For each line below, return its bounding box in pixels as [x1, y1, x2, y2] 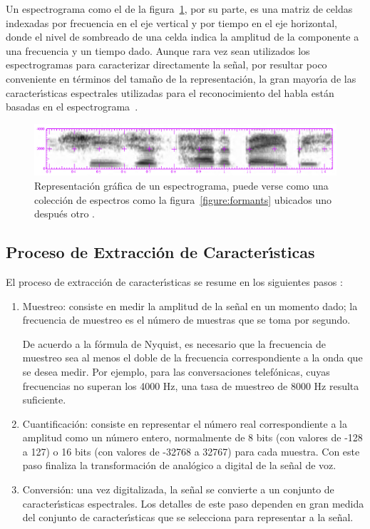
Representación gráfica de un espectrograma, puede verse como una [34, 178, 329, 192]
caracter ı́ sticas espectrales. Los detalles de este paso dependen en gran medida [22, 495, 364, 510]
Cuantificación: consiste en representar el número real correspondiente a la [22, 416, 347, 431]
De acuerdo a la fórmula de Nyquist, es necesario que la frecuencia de [22, 336, 327, 351]
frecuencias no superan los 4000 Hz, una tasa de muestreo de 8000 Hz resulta [22, 378, 359, 393]
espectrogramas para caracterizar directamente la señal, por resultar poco [6, 57, 327, 72]
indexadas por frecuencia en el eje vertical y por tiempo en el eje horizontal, [6, 15, 337, 30]
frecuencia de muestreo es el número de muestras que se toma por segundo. [22, 312, 351, 327]
